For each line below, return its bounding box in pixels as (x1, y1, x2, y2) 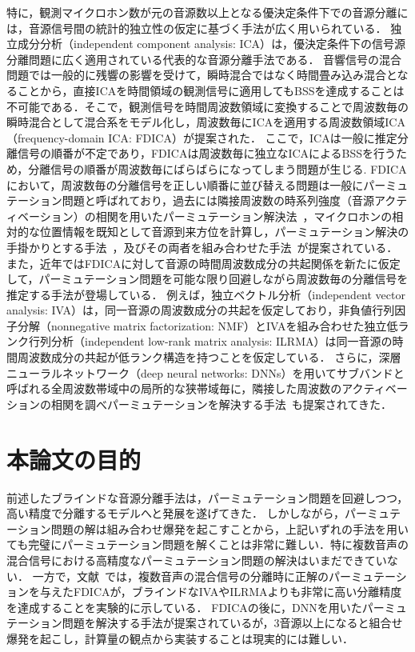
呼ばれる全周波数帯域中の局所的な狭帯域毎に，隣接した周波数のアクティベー (6, 380, 408, 397)
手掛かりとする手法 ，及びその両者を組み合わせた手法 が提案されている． (6, 238, 398, 255)
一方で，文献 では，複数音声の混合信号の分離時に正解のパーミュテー (32, 567, 396, 584)
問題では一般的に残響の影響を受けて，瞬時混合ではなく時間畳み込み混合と (6, 66, 397, 83)
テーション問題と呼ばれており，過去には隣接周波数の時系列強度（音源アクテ (6, 192, 408, 209)
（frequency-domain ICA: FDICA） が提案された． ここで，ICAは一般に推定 (6, 129, 397, 146)
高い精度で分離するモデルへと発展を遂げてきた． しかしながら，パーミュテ (6, 505, 401, 522)
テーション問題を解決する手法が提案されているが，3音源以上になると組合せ (6, 614, 403, 631)
